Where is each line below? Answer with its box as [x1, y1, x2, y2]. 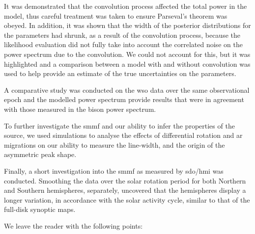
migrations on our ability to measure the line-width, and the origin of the [4, 139, 225, 150]
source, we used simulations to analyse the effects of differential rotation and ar [4, 130, 243, 140]
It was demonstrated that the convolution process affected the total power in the [4, 1, 247, 11]
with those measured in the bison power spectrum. [4, 104, 156, 114]
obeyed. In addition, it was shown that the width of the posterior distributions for [4, 20, 251, 30]
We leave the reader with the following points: [4, 220, 143, 231]
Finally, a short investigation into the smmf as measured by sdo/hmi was [4, 165, 224, 176]
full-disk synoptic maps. [4, 204, 76, 214]
